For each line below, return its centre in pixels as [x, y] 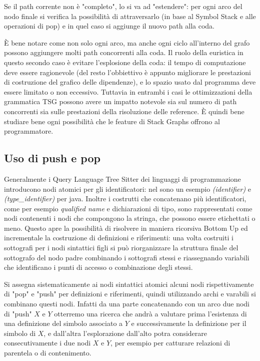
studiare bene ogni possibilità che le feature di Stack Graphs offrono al [112, 121]
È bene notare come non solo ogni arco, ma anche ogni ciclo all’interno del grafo [127, 42]
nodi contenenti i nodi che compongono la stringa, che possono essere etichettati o [130, 218]
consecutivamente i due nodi [47, 343]
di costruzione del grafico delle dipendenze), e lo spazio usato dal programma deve [130, 82]
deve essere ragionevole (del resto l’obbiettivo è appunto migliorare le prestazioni [128, 72]
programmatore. [29, 131]
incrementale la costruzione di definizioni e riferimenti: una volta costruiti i [119, 238]
